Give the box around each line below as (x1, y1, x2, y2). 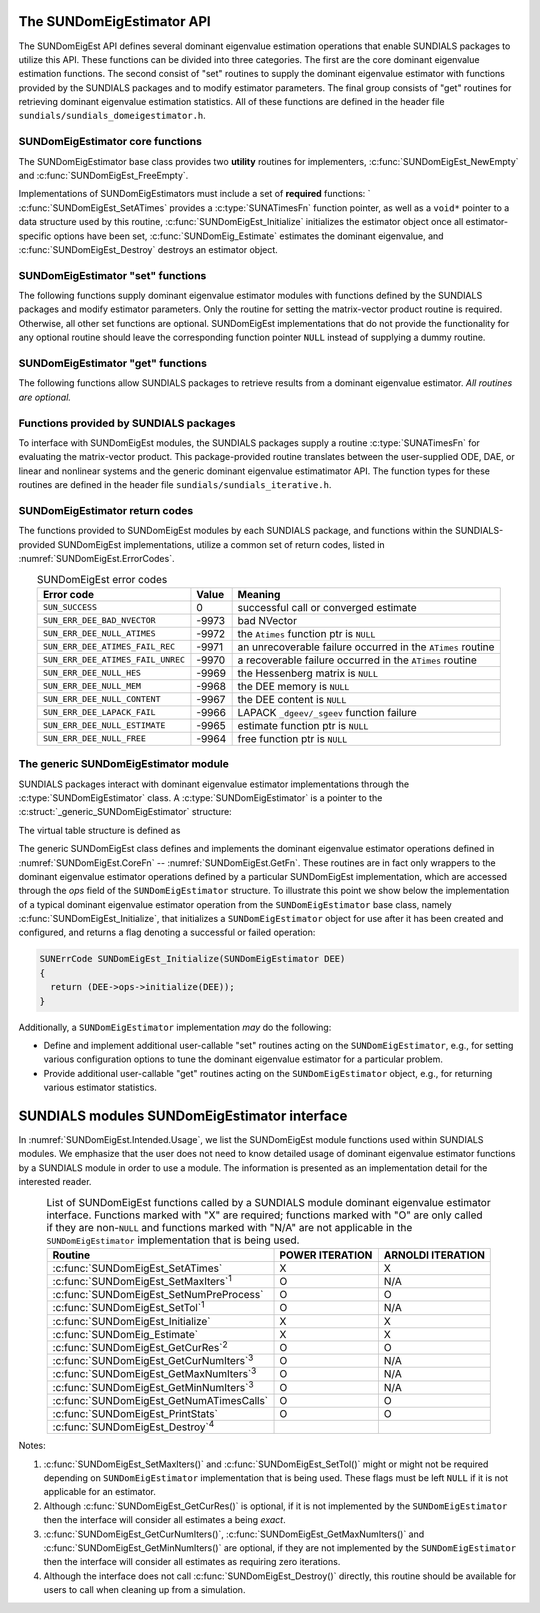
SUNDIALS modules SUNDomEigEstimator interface (18, 1107, 348, 1124)
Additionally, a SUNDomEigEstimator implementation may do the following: (18, 1021, 332, 1033)
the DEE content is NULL (237, 692, 347, 706)
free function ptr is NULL (237, 731, 348, 745)
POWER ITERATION (279, 1248, 373, 1262)
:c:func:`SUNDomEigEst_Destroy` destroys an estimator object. (18, 243, 279, 255)
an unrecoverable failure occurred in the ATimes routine (237, 640, 495, 654)
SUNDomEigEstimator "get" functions (18, 356, 207, 370)
